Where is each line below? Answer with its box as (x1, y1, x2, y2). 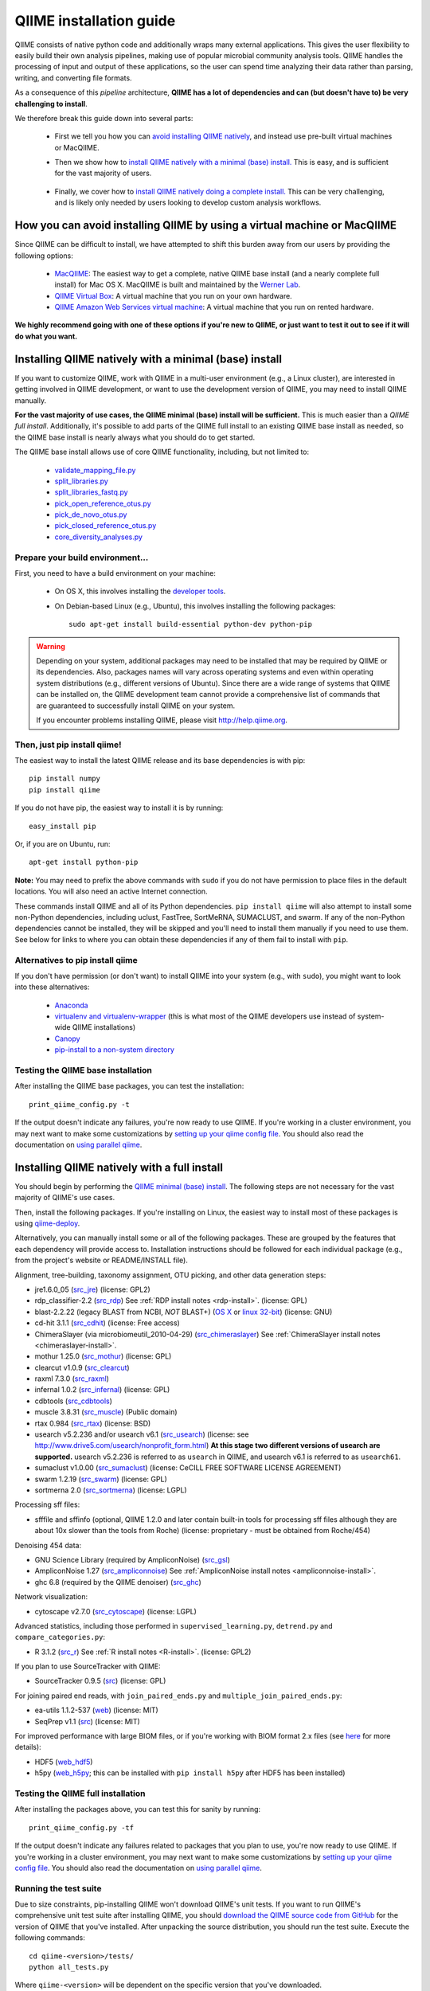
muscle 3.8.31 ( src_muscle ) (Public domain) (34, 1407, 178, 1417)
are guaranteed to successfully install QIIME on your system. (36, 701, 236, 710)
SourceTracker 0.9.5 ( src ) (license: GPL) (34, 1676, 166, 1686)
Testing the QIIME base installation (14, 1064, 153, 1075)
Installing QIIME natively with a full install (14, 1160, 223, 1174)
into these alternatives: (14, 982, 90, 992)
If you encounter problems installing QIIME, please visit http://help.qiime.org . (36, 715, 288, 725)
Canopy (54, 1034, 80, 1043)
